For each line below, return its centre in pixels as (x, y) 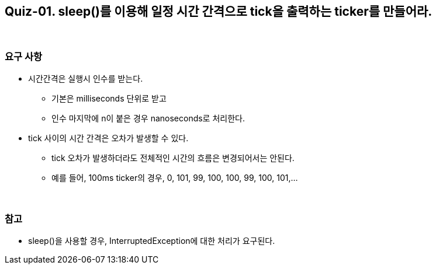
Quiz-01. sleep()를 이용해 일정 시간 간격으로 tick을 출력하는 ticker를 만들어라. (219, 11)
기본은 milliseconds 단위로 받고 (109, 99)
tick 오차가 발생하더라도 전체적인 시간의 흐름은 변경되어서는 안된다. (173, 158)
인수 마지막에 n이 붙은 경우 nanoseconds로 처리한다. (148, 118)
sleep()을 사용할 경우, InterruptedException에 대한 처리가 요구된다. (152, 240)
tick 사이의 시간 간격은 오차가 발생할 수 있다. (108, 138)
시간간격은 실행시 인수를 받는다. (86, 79)
